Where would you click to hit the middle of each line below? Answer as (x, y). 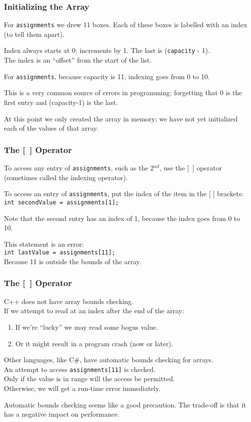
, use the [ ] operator (190, 167)
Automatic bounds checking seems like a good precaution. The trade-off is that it (125, 404)
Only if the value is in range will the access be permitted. (90, 379)
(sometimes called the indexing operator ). (66, 177)
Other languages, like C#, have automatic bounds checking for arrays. (109, 360)
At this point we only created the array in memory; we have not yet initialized (121, 118)
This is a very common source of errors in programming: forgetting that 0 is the (123, 93)
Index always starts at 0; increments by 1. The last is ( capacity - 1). (107, 50)
